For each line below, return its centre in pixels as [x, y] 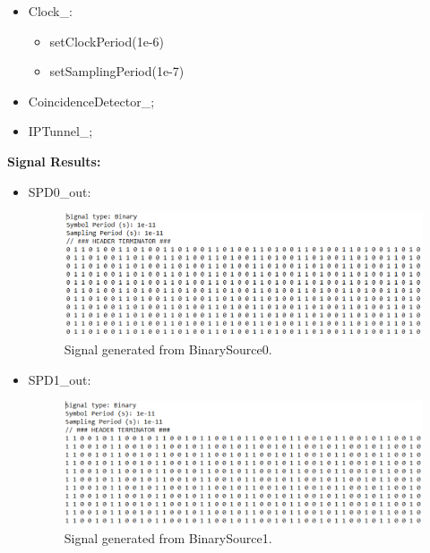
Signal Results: [54, 161]
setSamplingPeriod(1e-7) [117, 71]
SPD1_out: [60, 379]
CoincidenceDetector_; [91, 101]
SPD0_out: [60, 191]
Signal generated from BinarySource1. [168, 537]
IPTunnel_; [60, 131]
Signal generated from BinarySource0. [168, 349]
